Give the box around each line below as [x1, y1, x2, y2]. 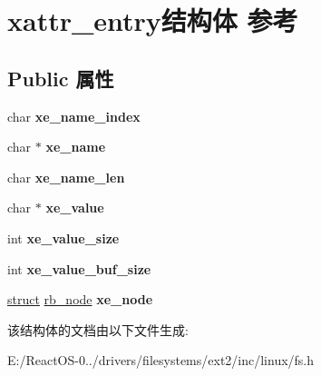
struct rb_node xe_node [7, 290, 153, 309]
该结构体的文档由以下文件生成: [7, 320, 189, 339]
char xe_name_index [7, 106, 141, 125]
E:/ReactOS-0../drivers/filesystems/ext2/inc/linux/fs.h [7, 351, 315, 370]
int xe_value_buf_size [7, 259, 151, 278]
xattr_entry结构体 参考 [7, 2, 298, 39]
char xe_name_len [7, 167, 125, 186]
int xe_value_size [7, 228, 120, 247]
